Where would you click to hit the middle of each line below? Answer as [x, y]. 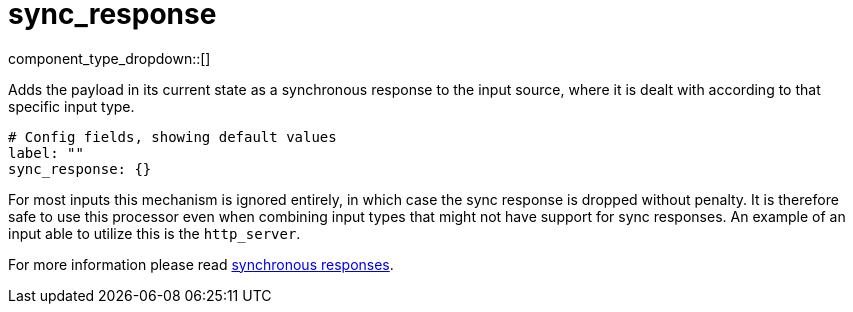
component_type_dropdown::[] [109, 58]
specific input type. [71, 106]
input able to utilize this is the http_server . [154, 233]
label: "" [46, 152]
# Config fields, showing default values [172, 136]
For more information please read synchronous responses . [201, 264]
